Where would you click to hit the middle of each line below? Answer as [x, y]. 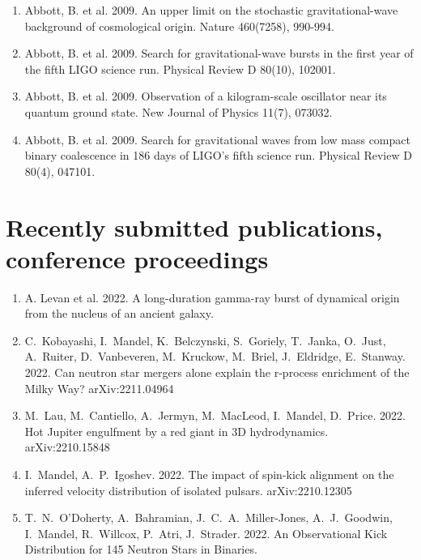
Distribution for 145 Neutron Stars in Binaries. [141, 549]
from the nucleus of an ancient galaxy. [119, 313]
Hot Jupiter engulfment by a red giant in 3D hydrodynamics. [176, 431]
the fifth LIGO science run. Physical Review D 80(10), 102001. [180, 68]
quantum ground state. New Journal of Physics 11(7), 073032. [179, 111]
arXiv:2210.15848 [67, 447]
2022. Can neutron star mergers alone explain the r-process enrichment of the [217, 372]
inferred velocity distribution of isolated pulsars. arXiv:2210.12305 [188, 490]
